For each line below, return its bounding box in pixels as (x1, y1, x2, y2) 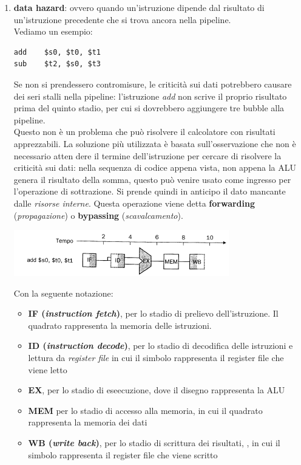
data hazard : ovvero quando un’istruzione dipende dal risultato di (13, 1, 265, 13)
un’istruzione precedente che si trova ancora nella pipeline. (13, 13, 231, 26)
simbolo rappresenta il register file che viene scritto (28, 448, 218, 461)
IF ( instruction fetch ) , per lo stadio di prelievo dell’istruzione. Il (28, 307, 279, 320)
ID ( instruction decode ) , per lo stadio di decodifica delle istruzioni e (28, 339, 293, 352)
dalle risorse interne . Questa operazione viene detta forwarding (13, 196, 255, 209)
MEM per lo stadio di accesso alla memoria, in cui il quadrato (28, 404, 263, 416)
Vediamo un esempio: (13, 25, 93, 38)
